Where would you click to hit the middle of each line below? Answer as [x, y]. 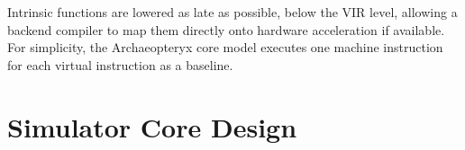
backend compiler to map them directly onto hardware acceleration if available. [226, 29]
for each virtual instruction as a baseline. [120, 64]
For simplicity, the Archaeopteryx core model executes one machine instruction [225, 47]
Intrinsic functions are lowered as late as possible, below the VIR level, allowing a [232, 12]
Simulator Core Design [152, 126]
